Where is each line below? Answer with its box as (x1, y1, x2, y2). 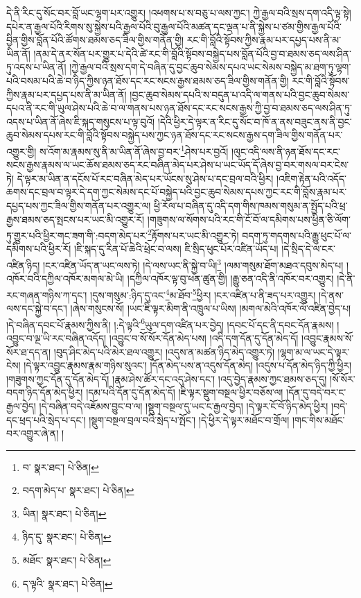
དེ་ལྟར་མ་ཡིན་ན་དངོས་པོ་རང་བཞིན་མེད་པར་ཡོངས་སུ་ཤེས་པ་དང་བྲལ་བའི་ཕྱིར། (17, 171, 274, 185)
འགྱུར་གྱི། (6, 144, 37, 158)
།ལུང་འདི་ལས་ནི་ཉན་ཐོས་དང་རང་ (231, 144, 340, 158)
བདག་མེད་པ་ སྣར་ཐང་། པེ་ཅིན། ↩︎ (22, 483, 134, 497)
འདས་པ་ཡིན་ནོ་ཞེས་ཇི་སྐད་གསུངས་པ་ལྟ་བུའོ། (6, 114, 155, 128)
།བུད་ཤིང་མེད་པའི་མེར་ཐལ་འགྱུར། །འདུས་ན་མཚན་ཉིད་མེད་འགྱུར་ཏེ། (53, 344, 275, 359)
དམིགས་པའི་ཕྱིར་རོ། (6, 241, 71, 256)
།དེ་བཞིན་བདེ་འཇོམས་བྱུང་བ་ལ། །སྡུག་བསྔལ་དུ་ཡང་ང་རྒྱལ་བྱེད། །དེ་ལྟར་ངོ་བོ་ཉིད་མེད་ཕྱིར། (39, 398, 328, 413)
